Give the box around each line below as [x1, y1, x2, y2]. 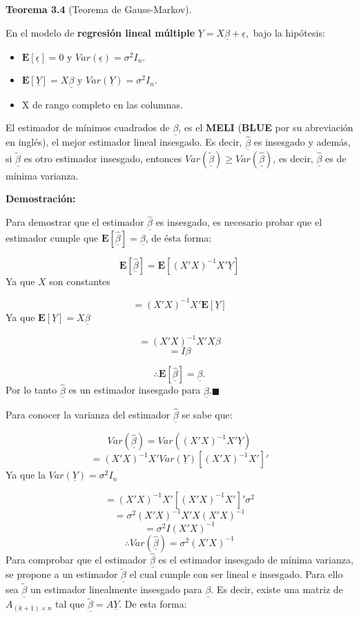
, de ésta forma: [145, 230, 212, 244]
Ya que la [6, 467, 46, 482]
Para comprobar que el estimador [6, 552, 147, 566]
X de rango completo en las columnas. [21, 97, 183, 111]
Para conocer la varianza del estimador [6, 407, 171, 421]
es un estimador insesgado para [68, 383, 201, 397]
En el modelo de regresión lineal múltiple [6, 25, 195, 39]
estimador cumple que [6, 230, 99, 244]
